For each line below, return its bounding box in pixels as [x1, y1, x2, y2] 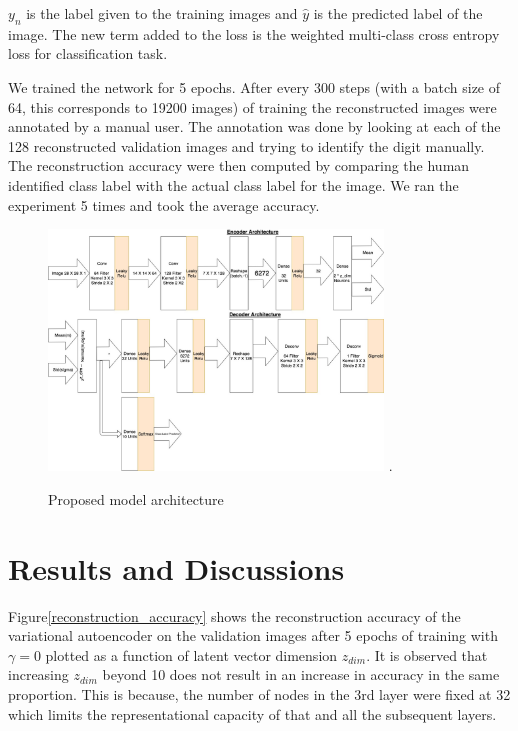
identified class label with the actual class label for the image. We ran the [8, 174, 459, 195]
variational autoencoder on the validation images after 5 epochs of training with [8, 625, 498, 646]
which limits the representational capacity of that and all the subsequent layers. [8, 703, 497, 724]
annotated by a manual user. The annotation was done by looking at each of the [8, 116, 501, 137]
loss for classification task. [8, 43, 168, 64]
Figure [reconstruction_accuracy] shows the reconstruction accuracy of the [8, 605, 461, 626]
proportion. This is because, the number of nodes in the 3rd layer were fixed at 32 [8, 683, 511, 704]
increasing [8, 664, 69, 685]
